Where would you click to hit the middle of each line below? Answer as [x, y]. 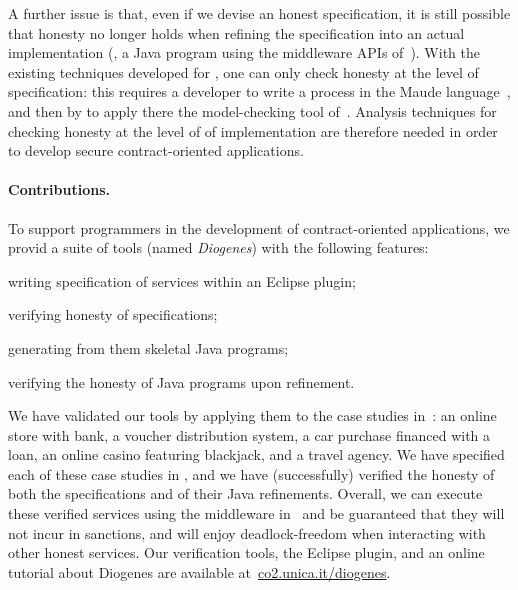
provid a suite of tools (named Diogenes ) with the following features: [218, 247]
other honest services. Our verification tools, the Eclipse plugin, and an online [246, 552]
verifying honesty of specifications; [113, 314]
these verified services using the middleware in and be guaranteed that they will [256, 513]
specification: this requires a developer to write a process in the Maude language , [259, 91]
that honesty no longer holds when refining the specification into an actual [236, 32]
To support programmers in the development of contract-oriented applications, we [259, 227]
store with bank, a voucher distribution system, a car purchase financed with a [249, 434]
